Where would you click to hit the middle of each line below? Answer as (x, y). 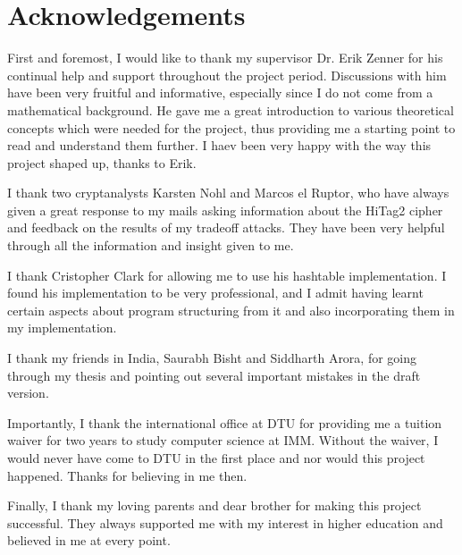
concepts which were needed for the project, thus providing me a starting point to (231, 127)
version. (28, 393)
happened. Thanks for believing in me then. (127, 475)
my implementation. (62, 328)
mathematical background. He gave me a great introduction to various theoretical (231, 109)
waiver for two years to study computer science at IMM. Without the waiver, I (223, 440)
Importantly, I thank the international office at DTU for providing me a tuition (225, 422)
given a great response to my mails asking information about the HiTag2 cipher (225, 210)
